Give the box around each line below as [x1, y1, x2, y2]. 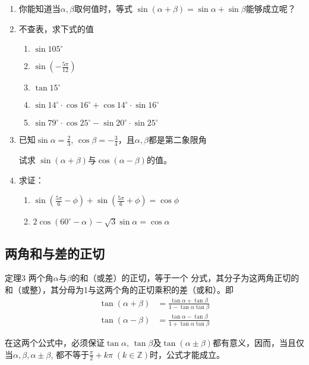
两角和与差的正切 [5, 244, 105, 262]
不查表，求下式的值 [18, 22, 94, 35]
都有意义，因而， [212, 336, 279, 348]
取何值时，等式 [74, 2, 133, 14]
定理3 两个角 [5, 272, 53, 284]
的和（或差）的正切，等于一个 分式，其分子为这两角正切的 [71, 272, 299, 284]
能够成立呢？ [245, 2, 296, 14]
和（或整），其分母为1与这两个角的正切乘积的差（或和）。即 [5, 283, 234, 295]
